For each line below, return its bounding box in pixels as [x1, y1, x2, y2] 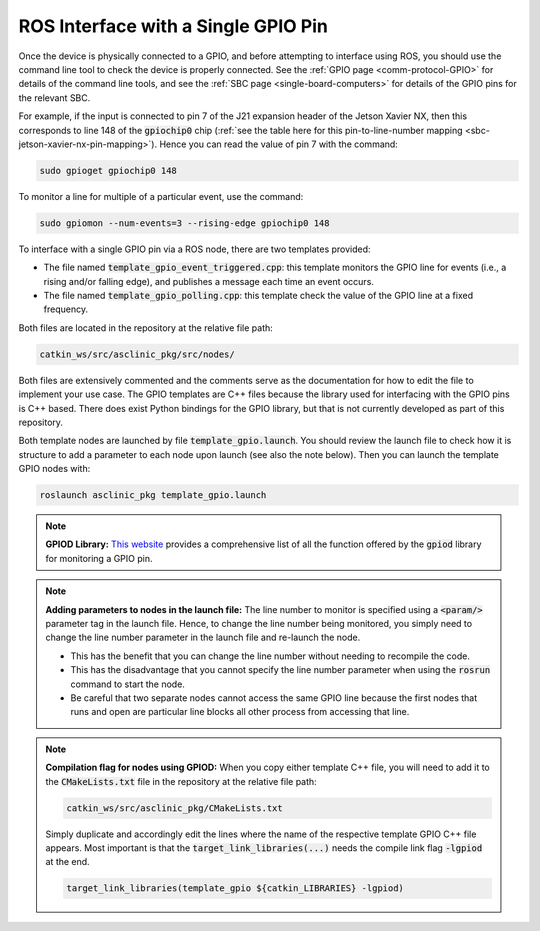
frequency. [43, 303, 89, 315]
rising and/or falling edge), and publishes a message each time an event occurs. [43, 275, 375, 287]
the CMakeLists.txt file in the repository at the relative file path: [45, 775, 317, 787]
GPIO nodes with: [18, 463, 91, 475]
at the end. [45, 856, 90, 868]
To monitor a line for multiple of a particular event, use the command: [18, 190, 304, 202]
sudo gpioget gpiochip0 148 [39, 165, 177, 176]
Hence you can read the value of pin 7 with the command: [159, 138, 399, 150]
